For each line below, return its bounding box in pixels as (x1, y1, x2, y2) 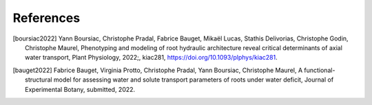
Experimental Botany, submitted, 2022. (25, 85, 136, 93)
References (12, 10, 81, 25)
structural (25, 75, 52, 84)
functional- (304, 66, 335, 74)
